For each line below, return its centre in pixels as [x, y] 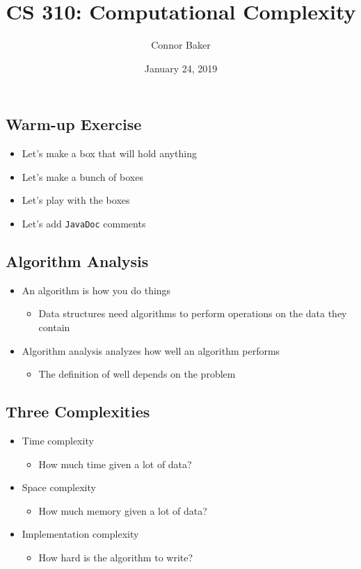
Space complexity [59, 487]
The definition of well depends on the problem [137, 374]
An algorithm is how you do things [96, 290]
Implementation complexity [80, 534]
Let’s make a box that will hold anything [109, 153]
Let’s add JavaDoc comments [84, 223]
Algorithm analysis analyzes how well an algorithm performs [151, 350]
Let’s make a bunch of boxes [82, 176]
